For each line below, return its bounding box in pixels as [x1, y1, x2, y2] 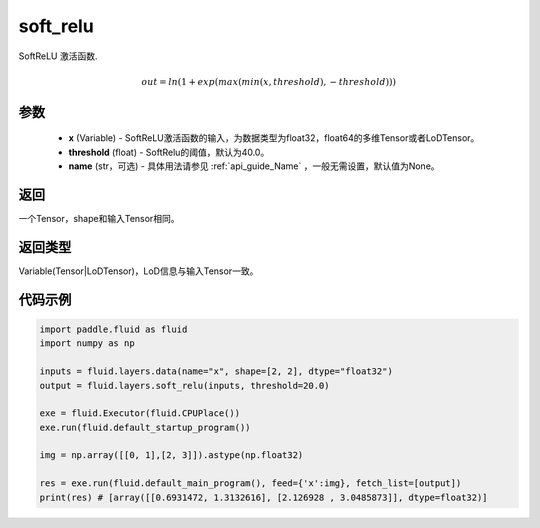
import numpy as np [39, 338, 135, 349]
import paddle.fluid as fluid [39, 323, 188, 335]
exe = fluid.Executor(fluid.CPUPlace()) [39, 408, 240, 419]
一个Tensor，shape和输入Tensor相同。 [18, 213, 180, 225]
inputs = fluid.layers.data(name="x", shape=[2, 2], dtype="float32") [39, 366, 394, 377]
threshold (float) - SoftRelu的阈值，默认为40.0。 [68, 146, 270, 158]
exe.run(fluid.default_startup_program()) [39, 421, 251, 433]
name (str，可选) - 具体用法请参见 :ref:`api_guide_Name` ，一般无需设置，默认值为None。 [68, 160, 440, 172]
